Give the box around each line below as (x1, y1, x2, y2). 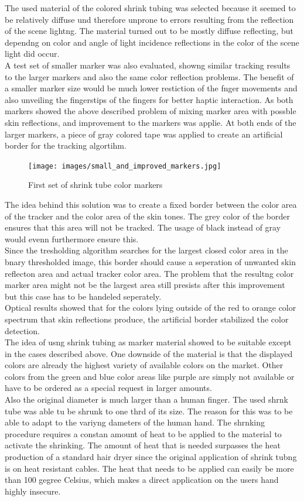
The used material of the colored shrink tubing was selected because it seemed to (5, 2, 296, 13)
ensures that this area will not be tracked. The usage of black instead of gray (5, 221, 281, 234)
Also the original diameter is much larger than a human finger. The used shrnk (5, 393, 288, 406)
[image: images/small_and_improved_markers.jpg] (28, 162, 221, 170)
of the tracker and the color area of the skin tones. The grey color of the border (5, 210, 290, 222)
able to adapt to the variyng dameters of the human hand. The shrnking (5, 416, 265, 428)
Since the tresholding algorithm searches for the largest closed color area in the (5, 244, 288, 256)
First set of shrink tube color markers (28, 179, 163, 191)
